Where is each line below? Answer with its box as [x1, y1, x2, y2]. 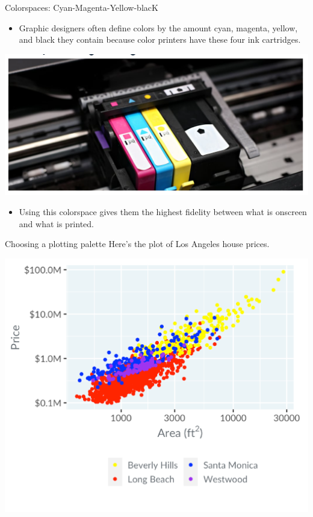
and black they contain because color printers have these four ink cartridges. [19, 33, 301, 46]
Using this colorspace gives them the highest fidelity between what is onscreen [19, 205, 307, 218]
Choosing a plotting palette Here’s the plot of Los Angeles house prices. [5, 237, 270, 250]
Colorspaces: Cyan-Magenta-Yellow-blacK [5, 1, 158, 13]
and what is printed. [19, 217, 94, 230]
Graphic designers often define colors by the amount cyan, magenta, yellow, [19, 21, 298, 34]
